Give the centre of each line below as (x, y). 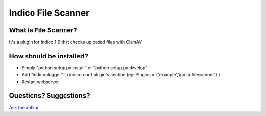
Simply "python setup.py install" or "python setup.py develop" (84, 68)
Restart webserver (40, 82)
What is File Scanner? (43, 30)
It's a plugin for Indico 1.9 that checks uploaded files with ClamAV (76, 42)
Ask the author (24, 107)
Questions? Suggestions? (50, 96)
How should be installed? (49, 56)
